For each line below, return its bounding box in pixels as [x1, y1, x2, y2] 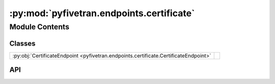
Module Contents [9, 22, 70, 31]
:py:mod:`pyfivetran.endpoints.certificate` [9, 8, 195, 19]
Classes [9, 39, 36, 48]
